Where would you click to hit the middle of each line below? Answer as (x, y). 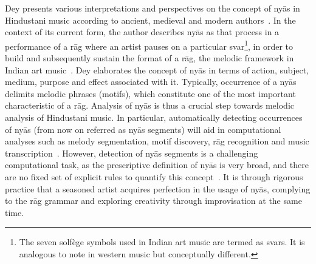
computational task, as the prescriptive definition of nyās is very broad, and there (157, 165)
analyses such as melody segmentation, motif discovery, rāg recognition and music (157, 141)
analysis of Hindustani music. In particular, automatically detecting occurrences (154, 117)
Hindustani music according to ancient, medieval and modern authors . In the (150, 20)
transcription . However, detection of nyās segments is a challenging (132, 153)
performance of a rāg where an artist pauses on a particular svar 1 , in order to (149, 45)
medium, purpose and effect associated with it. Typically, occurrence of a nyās (151, 82)
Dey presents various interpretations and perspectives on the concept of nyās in (153, 8)
